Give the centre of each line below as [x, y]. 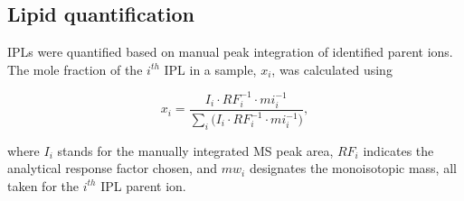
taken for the [43, 185]
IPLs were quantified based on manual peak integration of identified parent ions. [230, 52]
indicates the [398, 150]
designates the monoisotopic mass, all [353, 168]
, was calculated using [332, 69]
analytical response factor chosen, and [113, 168]
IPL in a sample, [210, 69]
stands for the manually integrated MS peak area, [195, 150]
